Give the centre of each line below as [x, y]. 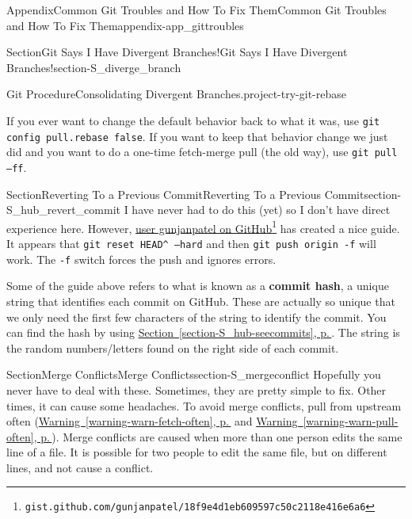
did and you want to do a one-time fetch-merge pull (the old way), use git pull [202, 152]
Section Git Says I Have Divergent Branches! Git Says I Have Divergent [177, 52]
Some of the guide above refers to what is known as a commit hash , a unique [198, 286]
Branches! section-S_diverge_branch [94, 67]
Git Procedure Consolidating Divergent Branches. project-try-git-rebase [176, 94]
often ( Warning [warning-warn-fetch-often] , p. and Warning [152, 421]
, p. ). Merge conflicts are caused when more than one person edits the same [218, 436]
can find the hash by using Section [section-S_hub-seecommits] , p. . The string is [203, 332]
